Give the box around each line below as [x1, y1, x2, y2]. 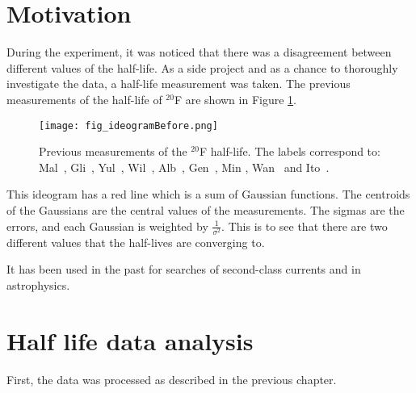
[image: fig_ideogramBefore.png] [39, 119, 218, 132]
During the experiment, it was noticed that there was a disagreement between [6, 44, 392, 61]
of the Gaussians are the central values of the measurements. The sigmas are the [6, 201, 405, 218]
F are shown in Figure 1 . [174, 90, 296, 107]
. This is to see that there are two [221, 217, 388, 234]
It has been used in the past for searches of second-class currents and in [6, 261, 361, 278]
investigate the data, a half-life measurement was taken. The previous [6, 75, 351, 92]
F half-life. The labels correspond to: [199, 143, 380, 160]
